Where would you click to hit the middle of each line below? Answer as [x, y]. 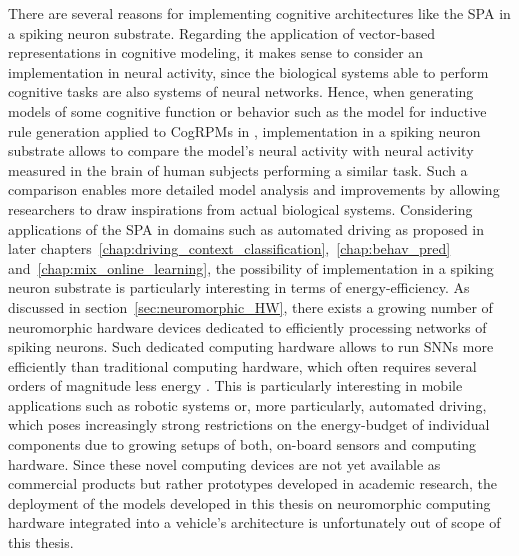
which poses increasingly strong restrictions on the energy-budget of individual [249, 424]
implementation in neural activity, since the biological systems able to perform [248, 71]
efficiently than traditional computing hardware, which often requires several [242, 365]
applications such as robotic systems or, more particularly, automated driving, [247, 404]
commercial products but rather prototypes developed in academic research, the [252, 483]
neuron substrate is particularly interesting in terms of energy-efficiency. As [239, 287]
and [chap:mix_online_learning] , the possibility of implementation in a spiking [251, 267]
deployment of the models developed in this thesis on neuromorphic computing [249, 502]
